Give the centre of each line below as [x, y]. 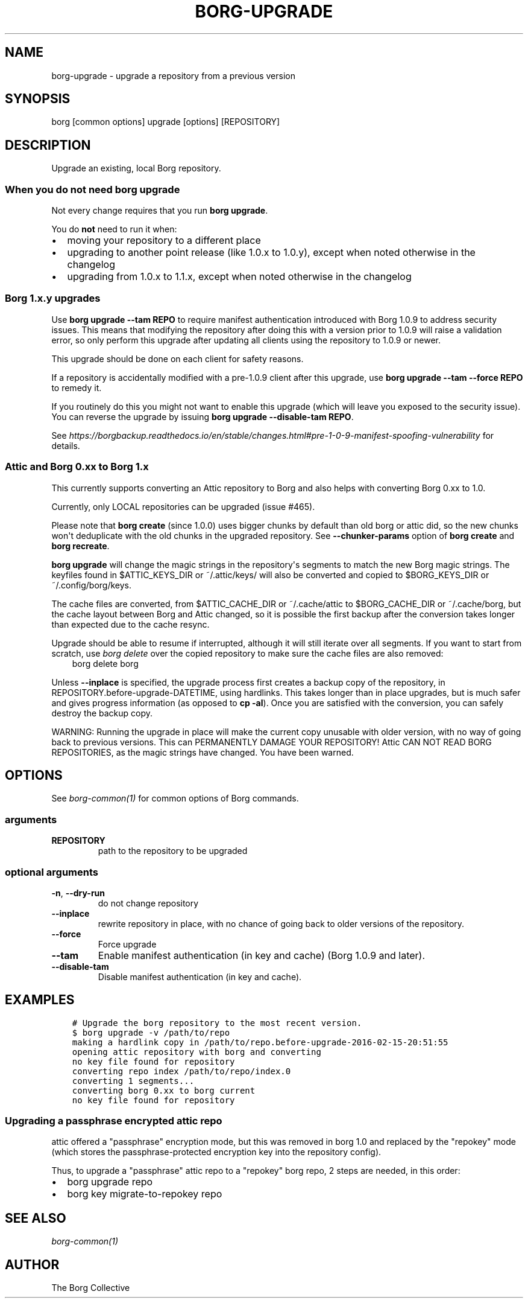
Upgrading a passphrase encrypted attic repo [114, 1121]
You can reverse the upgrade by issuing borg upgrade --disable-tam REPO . [203, 416]
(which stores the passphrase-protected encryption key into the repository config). [216, 1152]
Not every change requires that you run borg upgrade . [160, 211]
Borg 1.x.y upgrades [53, 298]
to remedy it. [77, 387]
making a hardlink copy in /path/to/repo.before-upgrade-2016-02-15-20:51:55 [260, 1042]
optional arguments [52, 872]
